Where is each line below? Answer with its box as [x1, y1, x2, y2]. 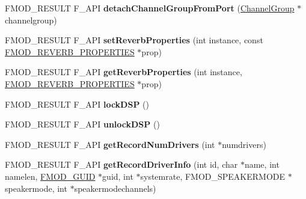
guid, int [102, 170, 133, 182]
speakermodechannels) [74, 182, 156, 194]
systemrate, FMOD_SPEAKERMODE [140, 170, 286, 182]
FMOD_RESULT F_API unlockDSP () [5, 118, 160, 130]
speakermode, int [5, 182, 67, 194]
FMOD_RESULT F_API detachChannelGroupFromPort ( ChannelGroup [5, 2, 295, 14]
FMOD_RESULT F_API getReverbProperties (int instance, [5, 66, 242, 78]
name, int [244, 158, 280, 171]
